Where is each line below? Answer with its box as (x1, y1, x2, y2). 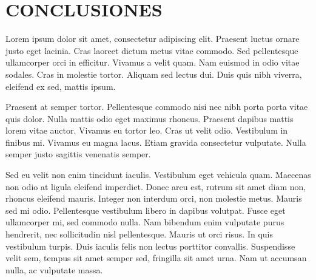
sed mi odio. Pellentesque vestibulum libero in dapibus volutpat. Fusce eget (5, 203, 286, 216)
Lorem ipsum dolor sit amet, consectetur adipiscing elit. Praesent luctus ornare (5, 32, 300, 45)
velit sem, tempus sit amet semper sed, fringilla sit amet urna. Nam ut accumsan (5, 251, 307, 264)
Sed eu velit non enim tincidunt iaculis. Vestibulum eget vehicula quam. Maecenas (5, 168, 311, 181)
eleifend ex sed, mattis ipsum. (5, 80, 116, 92)
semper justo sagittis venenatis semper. (5, 148, 151, 160)
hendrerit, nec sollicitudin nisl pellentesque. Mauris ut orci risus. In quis (5, 228, 273, 241)
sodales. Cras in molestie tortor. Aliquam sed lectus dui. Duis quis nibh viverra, (5, 67, 302, 80)
